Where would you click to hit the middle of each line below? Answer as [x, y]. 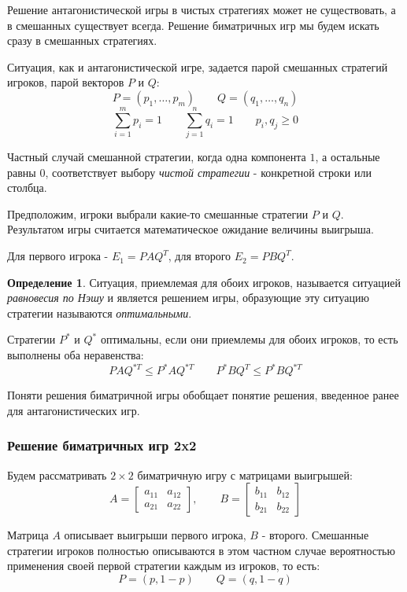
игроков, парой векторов [66, 82]
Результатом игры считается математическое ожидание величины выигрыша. [191, 229]
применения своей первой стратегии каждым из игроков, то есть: [164, 566]
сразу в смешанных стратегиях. [82, 40]
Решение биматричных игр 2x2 [102, 445]
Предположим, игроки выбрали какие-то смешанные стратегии [158, 213]
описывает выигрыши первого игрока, [155, 535]
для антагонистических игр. [74, 410]
